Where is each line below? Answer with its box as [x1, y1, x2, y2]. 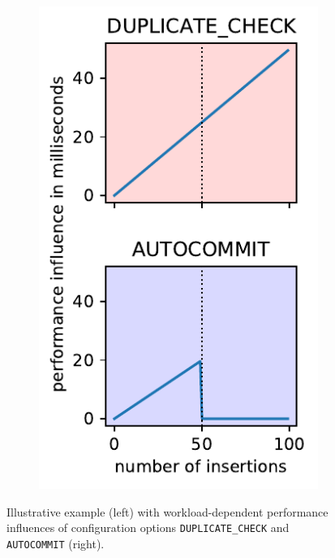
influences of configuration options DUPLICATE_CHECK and [6, 519, 290, 536]
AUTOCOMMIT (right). [6, 534, 105, 551]
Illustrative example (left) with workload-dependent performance [6, 503, 329, 520]
